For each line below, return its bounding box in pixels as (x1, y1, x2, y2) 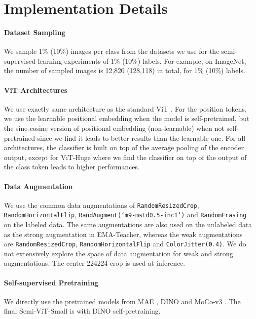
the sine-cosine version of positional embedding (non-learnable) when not (4, 122, 224, 133)
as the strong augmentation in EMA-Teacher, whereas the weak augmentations (4, 229, 243, 239)
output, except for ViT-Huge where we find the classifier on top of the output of (4, 152, 247, 162)
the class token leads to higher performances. (4, 161, 140, 172)
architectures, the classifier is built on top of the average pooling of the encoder (4, 142, 244, 153)
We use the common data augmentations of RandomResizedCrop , (4, 199, 199, 210)
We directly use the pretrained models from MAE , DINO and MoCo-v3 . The (4, 296, 241, 306)
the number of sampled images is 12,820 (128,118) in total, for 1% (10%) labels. (4, 65, 245, 76)
